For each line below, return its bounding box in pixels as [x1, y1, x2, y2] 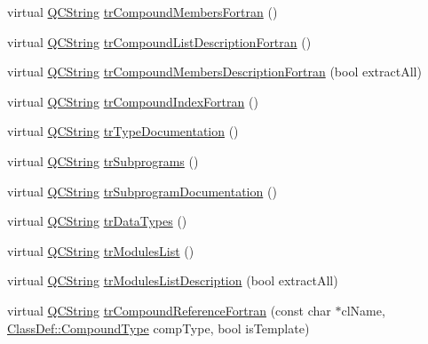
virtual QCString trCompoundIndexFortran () [7, 92, 258, 110]
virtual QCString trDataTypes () [7, 212, 187, 230]
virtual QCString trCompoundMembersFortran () [7, 3, 278, 20]
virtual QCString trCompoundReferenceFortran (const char [7, 300, 331, 319]
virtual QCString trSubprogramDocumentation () [7, 181, 277, 200]
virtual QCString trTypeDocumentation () [7, 122, 239, 140]
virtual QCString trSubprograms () [7, 151, 199, 170]
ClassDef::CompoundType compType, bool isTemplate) [7, 318, 310, 337]
